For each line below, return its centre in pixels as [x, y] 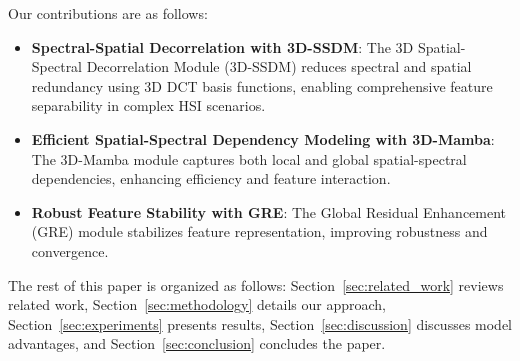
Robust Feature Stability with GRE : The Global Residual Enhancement [269, 211]
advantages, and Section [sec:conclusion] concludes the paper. [197, 343]
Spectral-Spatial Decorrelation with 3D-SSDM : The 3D [222, 46]
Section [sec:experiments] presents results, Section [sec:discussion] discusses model [260, 323]
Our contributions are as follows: [108, 13]
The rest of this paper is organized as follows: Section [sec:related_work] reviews [256, 284]
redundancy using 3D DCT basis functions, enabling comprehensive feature [262, 85]
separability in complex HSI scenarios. [148, 105]
